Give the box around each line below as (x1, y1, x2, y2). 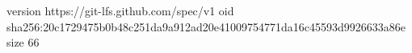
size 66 (6, 34, 40, 51)
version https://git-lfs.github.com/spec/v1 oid (6, 2, 234, 18)
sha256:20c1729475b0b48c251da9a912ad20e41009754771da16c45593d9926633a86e (6, 18, 406, 35)
